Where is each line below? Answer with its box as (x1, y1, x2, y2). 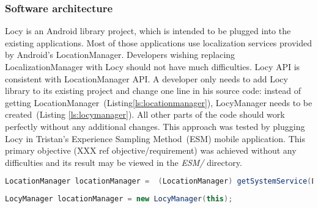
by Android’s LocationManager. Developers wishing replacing (5, 48, 235, 61)
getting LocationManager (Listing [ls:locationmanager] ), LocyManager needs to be (5, 96, 312, 109)
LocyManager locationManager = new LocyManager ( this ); (5, 195, 233, 204)
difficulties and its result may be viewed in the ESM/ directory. (5, 156, 242, 168)
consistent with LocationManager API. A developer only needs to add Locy (5, 72, 288, 85)
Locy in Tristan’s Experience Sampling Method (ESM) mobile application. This (5, 132, 305, 145)
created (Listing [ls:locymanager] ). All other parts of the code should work (5, 108, 285, 121)
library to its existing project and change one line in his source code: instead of (5, 84, 301, 97)
